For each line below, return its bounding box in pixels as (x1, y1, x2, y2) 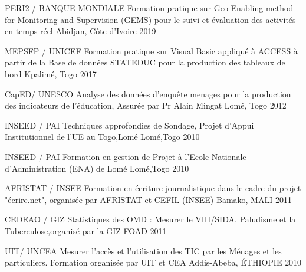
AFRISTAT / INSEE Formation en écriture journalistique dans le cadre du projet (5, 182, 301, 194)
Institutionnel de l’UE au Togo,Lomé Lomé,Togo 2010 (5, 130, 200, 143)
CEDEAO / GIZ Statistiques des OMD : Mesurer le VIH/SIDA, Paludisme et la (5, 213, 296, 225)
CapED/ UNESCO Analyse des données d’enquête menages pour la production (5, 87, 291, 100)
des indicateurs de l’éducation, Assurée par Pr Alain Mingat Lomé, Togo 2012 (5, 99, 287, 112)
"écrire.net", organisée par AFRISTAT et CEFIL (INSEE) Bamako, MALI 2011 (5, 193, 292, 205)
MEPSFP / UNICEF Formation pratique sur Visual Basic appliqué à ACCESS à (5, 44, 298, 57)
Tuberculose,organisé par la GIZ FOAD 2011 (5, 224, 167, 237)
